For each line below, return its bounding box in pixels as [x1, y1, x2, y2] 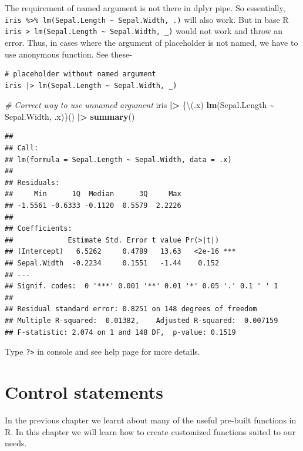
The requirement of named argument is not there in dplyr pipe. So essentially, [5, 2, 285, 14]
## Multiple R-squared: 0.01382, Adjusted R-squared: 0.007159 [5, 316, 278, 325]
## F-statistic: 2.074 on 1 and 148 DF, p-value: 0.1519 [5, 328, 236, 336]
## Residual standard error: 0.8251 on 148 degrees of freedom [5, 305, 257, 314]
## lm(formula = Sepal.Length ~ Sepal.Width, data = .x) [5, 155, 232, 164]
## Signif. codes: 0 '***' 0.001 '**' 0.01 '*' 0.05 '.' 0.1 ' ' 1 [5, 282, 278, 291]
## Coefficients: [5, 224, 72, 233]
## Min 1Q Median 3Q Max [5, 190, 181, 198]
